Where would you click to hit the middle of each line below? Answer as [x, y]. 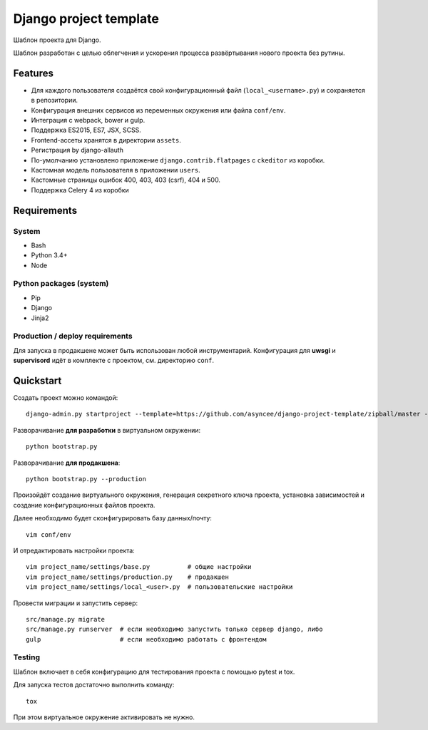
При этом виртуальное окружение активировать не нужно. [104, 717]
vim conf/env [49, 534]
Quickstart [37, 380]
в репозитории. [55, 101]
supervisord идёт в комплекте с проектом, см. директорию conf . [113, 361]
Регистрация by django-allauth [77, 150]
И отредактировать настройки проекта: [74, 550]
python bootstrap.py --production [86, 479]
